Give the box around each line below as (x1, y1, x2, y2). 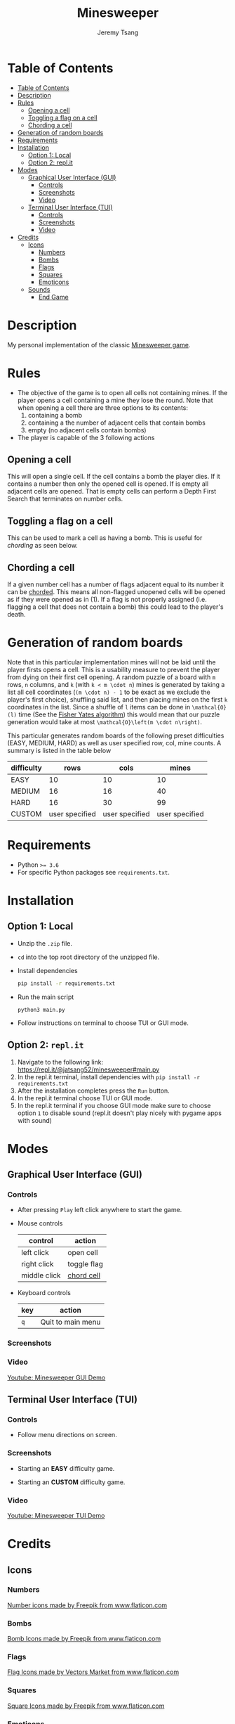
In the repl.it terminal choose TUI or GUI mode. (17, 1093, 153, 1102)
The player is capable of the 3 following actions (17, 433, 155, 442)
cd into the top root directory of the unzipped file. (17, 953, 160, 961)
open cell (67, 1248, 98, 1258)
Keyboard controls (17, 1289, 72, 1297)
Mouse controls (17, 1219, 63, 1228)
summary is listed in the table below (7, 746, 112, 754)
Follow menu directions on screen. (17, 1431, 117, 1439)
